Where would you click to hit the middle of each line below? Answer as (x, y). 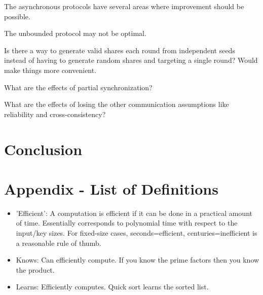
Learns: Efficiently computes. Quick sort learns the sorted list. (112, 287)
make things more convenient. (50, 70)
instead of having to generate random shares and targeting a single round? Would (131, 60)
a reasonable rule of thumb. (59, 243)
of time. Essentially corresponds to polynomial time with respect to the (127, 223)
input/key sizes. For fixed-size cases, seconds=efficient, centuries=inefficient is (137, 233)
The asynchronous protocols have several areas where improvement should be (124, 6)
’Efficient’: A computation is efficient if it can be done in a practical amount (134, 213)
